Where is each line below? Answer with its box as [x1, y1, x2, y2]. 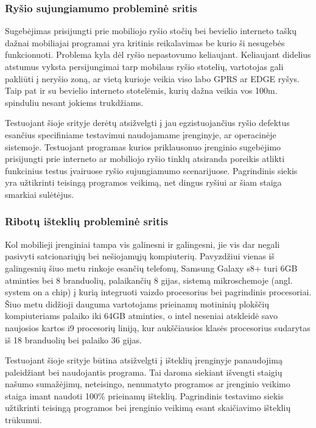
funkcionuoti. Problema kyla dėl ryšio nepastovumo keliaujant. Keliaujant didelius [5, 48, 311, 61]
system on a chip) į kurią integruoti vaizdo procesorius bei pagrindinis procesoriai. [5, 286, 312, 298]
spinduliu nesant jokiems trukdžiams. [5, 96, 144, 108]
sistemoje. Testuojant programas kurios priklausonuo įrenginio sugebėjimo [5, 140, 281, 153]
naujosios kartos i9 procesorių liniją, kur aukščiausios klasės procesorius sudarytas [5, 321, 311, 334]
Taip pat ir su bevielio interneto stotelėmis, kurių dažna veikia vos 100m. [5, 84, 278, 97]
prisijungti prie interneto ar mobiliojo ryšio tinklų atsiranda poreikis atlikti [5, 152, 285, 165]
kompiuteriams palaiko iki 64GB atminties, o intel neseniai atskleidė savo [5, 309, 278, 322]
